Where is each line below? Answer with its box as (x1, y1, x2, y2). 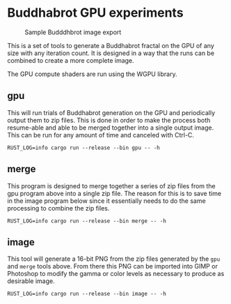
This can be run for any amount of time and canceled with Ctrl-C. (7, 130, 195, 139)
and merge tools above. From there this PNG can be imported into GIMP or (7, 262, 218, 271)
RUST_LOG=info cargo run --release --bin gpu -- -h (7, 144, 160, 151)
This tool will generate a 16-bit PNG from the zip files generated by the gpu (7, 254, 221, 263)
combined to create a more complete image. (7, 56, 134, 64)
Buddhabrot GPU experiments (7, 5, 184, 21)
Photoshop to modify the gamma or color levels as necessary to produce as (7, 270, 225, 278)
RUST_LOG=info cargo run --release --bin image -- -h (7, 291, 167, 298)
